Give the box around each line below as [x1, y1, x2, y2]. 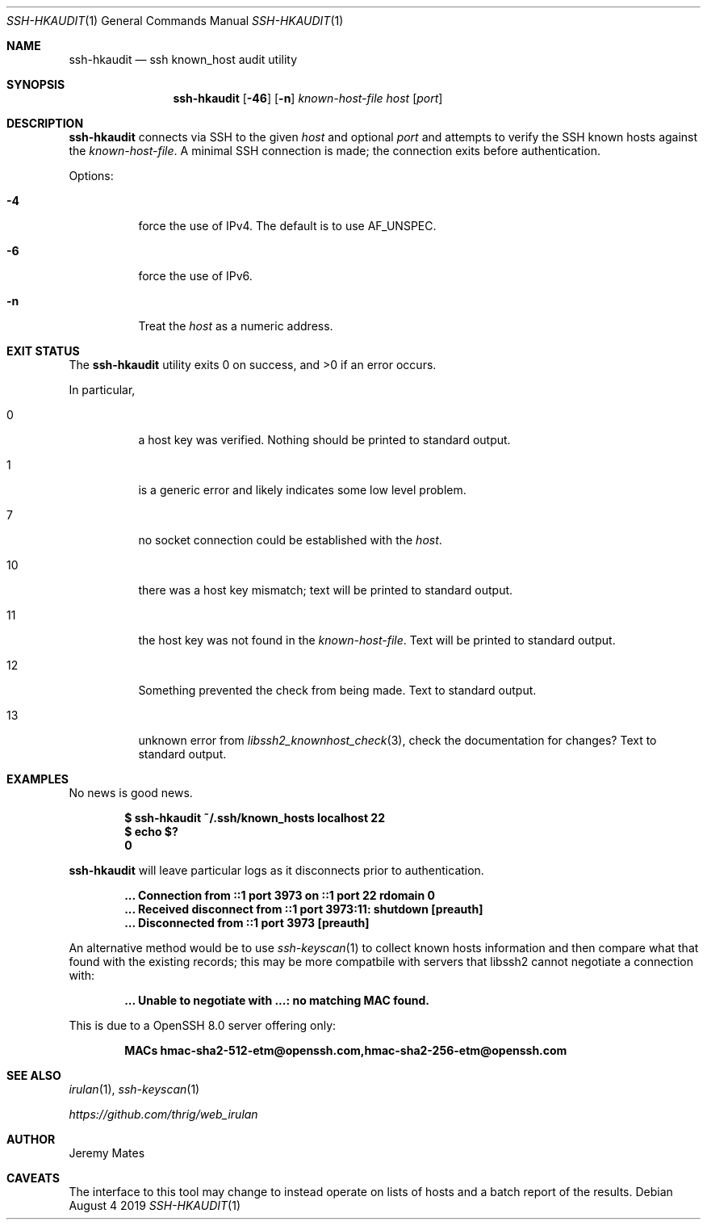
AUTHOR [6, 1132, 56, 1146]
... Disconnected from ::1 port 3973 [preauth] [124, 916, 370, 930]
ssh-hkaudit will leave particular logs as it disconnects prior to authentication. [69, 863, 484, 877]
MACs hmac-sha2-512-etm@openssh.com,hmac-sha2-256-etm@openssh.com [124, 1043, 567, 1057]
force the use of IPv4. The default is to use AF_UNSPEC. [138, 219, 437, 233]
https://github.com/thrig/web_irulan [69, 1107, 258, 1121]
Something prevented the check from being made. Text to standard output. [138, 683, 537, 697]
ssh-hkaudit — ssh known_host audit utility [69, 52, 298, 66]
